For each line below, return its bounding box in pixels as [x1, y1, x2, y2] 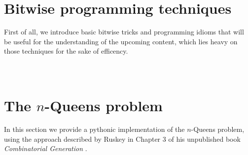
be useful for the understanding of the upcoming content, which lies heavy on [4, 36, 238, 46]
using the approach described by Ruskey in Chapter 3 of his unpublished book [4, 133, 241, 144]
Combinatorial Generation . [4, 143, 87, 154]
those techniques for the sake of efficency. [4, 46, 128, 56]
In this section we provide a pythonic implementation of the [4, 124, 185, 134]
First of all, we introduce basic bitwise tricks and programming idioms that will [4, 27, 244, 37]
